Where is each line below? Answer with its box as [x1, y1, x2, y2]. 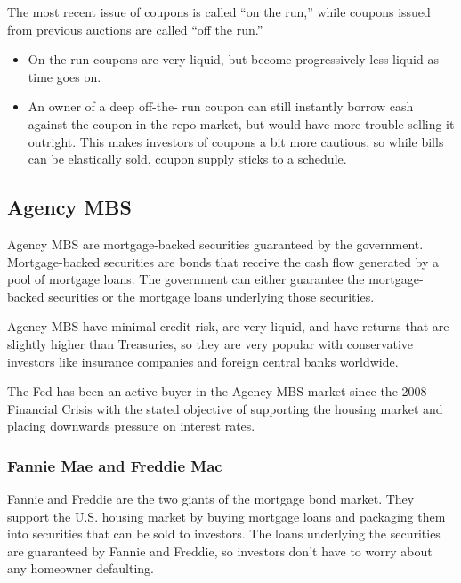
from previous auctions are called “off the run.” [7, 20, 263, 38]
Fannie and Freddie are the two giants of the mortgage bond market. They [7, 490, 415, 508]
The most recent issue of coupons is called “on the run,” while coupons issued [7, 3, 431, 20]
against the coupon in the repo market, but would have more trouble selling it [28, 114, 455, 133]
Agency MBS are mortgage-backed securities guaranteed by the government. [7, 234, 424, 253]
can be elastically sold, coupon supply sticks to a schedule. [28, 150, 347, 168]
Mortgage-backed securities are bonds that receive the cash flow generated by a [7, 252, 440, 271]
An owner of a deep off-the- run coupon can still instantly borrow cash [28, 97, 414, 116]
